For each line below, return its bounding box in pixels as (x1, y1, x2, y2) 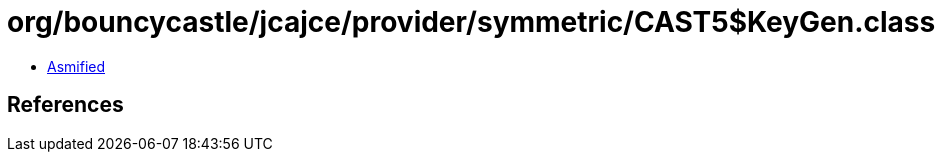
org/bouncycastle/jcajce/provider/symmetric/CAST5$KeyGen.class (7, 5, 936, 39)
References (7, 92, 124, 118)
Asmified (47, 57, 106, 75)
